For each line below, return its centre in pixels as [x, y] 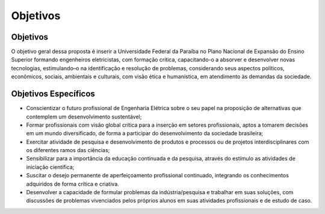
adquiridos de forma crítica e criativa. [73, 184]
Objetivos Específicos [53, 94]
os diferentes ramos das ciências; [68, 150]
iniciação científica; [50, 167]
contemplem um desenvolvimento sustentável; [84, 117]
